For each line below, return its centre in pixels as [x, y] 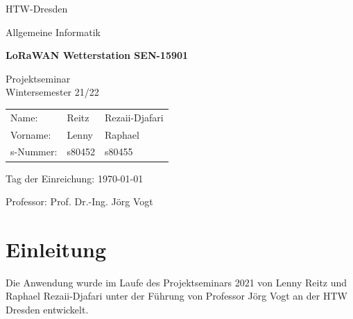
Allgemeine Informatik [53, 32]
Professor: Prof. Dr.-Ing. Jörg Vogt [79, 201]
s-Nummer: [34, 152]
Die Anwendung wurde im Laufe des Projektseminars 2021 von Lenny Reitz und [176, 282]
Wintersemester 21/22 [52, 92]
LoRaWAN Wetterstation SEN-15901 [97, 55]
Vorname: [31, 134]
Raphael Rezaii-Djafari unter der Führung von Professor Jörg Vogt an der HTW [176, 296]
